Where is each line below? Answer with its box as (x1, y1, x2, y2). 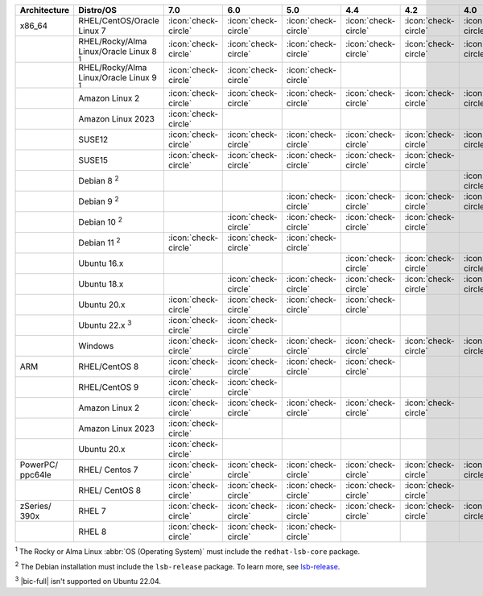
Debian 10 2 (78, 215, 122, 228)
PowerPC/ (19, 459, 59, 470)
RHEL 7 (78, 506, 106, 517)
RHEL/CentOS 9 (78, 382, 139, 393)
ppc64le (19, 470, 52, 481)
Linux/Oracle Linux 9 (78, 72, 157, 83)
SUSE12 (78, 134, 109, 145)
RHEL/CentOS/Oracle (78, 15, 160, 26)
